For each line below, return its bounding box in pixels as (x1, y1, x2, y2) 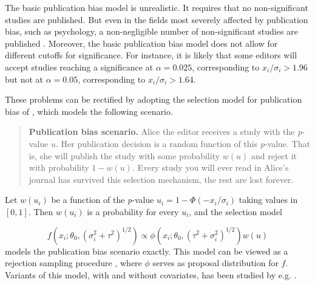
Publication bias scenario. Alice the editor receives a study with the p (29, 125, 302, 138)
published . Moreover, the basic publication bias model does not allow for (5, 36, 278, 49)
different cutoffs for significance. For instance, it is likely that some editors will (5, 49, 297, 61)
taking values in (239, 193, 298, 206)
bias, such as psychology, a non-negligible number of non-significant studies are (5, 25, 298, 38)
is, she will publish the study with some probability (29, 149, 220, 162)
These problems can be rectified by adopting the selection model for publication (5, 93, 302, 106)
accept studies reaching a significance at (5, 60, 154, 73)
